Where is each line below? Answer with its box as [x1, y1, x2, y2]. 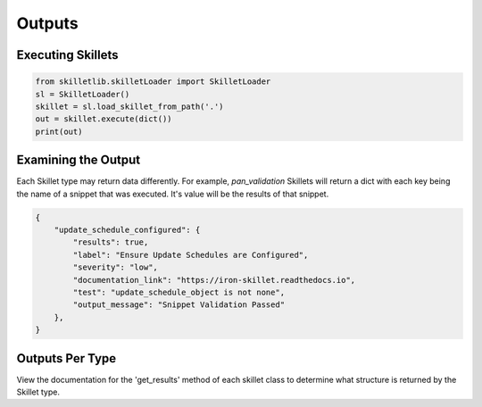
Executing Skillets [16, 47, 119, 62]
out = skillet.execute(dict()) [35, 114, 173, 124]
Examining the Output [16, 153, 141, 168]
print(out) [35, 126, 83, 137]
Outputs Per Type [16, 351, 117, 366]
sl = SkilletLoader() [35, 89, 130, 99]
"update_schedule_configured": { [54, 224, 201, 235]
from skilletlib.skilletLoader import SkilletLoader [35, 77, 271, 87]
